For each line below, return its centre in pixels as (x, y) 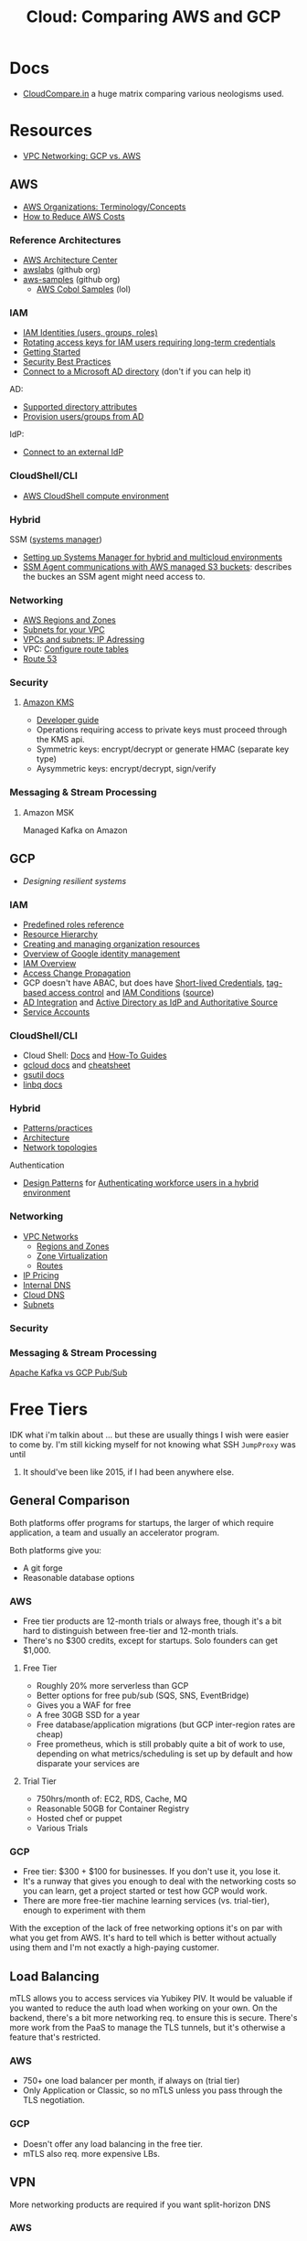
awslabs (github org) (62, 269)
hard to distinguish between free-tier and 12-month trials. (131, 1631)
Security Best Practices (67, 362)
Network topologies (60, 1147)
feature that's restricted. (55, 2037)
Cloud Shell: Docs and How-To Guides (95, 1056)
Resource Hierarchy (60, 934)
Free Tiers (49, 1409)
